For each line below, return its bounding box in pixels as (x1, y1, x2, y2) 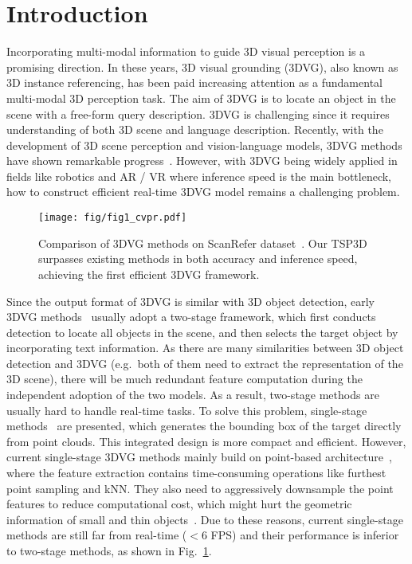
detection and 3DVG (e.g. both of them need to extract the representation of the (6, 354, 403, 371)
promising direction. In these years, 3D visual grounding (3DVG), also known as (6, 58, 398, 75)
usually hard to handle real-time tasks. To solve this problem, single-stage (6, 401, 367, 418)
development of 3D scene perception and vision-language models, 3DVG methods (6, 136, 402, 153)
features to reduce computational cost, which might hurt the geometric (6, 495, 352, 512)
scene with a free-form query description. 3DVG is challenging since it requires (6, 105, 390, 122)
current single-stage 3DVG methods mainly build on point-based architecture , (6, 448, 392, 465)
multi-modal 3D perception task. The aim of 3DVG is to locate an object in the (6, 89, 396, 106)
